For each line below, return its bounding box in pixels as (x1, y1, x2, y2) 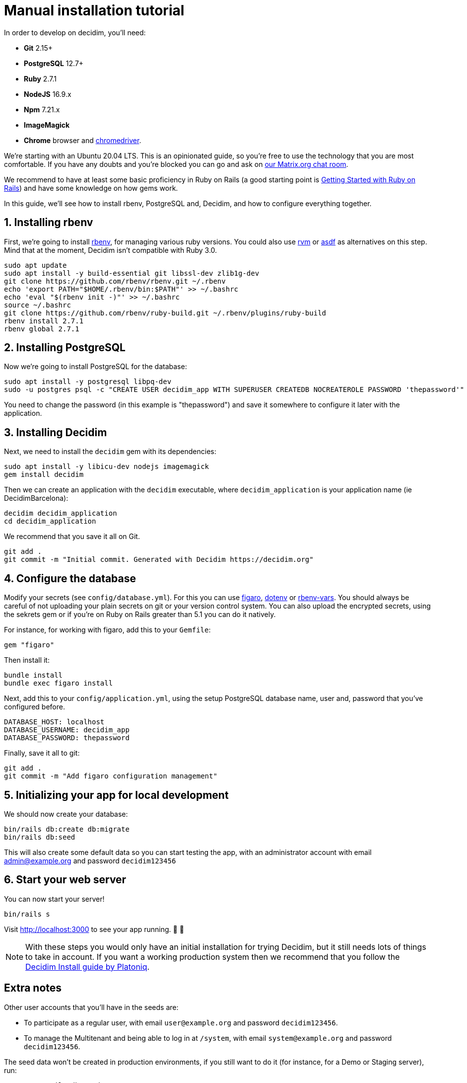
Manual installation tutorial (4, 2, 185, 19)
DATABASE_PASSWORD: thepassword (4, 734, 130, 742)
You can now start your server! (4, 894, 105, 903)
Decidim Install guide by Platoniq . (25, 961, 150, 972)
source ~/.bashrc (4, 301, 71, 309)
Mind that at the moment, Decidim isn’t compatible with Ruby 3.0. (4, 245, 217, 254)
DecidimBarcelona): (4, 494, 68, 503)
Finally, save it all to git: (4, 749, 80, 758)
